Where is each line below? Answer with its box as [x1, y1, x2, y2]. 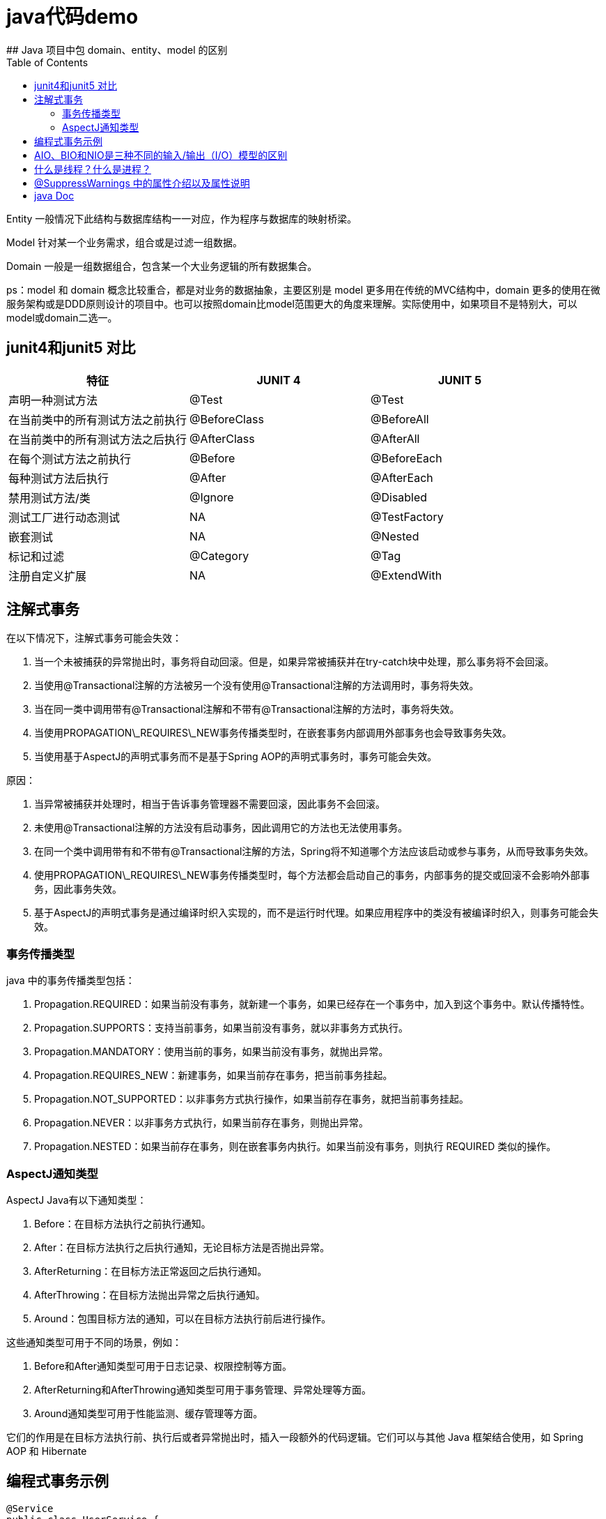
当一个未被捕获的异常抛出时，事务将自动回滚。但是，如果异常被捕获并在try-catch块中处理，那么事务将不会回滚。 [34, 656, 554, 668]
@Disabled [371, 490, 428, 504]
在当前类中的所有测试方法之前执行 [8, 412, 187, 427]
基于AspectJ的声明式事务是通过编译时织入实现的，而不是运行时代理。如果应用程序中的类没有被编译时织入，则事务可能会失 [34, 907, 599, 919]
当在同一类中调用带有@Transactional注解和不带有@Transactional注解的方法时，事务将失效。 [34, 703, 460, 716]
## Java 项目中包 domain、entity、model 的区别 [6, 43, 228, 56]
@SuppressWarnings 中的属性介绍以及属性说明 [34, 176, 250, 189]
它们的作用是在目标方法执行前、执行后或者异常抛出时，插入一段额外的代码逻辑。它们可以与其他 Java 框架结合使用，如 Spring [6, 1430, 584, 1443]
